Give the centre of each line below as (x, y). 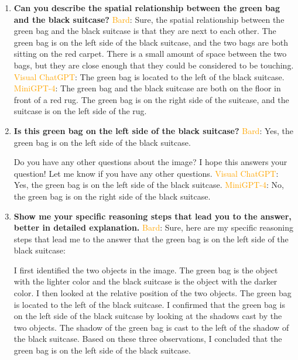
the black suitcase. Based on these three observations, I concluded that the (148, 339)
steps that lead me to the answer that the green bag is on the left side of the (151, 239)
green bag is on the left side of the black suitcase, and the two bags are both (151, 42)
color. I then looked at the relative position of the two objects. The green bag (153, 293)
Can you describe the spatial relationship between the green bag (147, 8)
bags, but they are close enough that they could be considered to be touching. (154, 65)
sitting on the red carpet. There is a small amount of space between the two (150, 54)
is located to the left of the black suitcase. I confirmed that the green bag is (149, 304)
